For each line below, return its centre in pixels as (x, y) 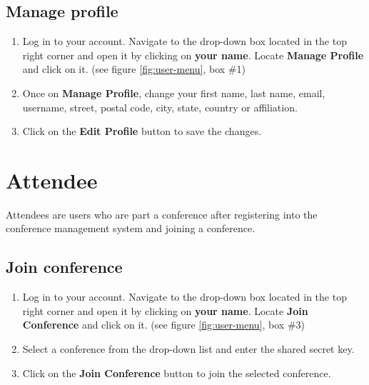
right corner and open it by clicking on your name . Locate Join (165, 310)
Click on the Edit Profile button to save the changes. (142, 131)
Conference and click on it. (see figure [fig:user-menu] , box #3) (164, 325)
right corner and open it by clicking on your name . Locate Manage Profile (193, 55)
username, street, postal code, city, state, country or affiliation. (160, 107)
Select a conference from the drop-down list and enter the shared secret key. (188, 349)
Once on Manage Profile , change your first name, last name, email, (174, 92)
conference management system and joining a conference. (131, 228)
